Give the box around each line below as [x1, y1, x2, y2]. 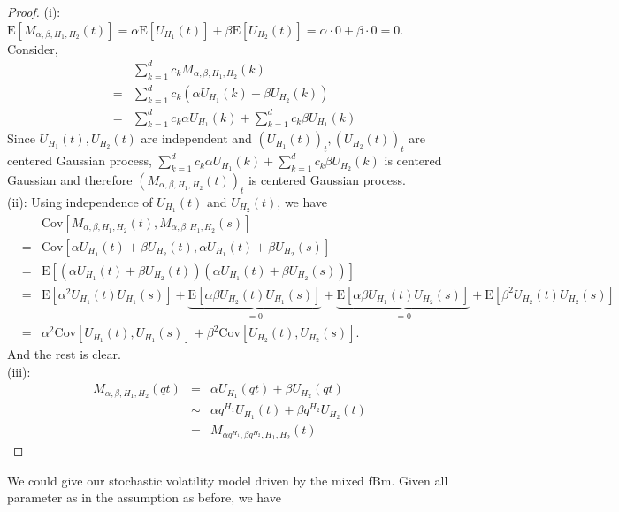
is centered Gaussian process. [248, 170, 406, 188]
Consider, [7, 39, 58, 57]
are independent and [141, 129, 252, 148]
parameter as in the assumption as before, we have [7, 488, 281, 507]
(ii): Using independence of [7, 192, 153, 210]
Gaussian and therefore [7, 170, 133, 188]
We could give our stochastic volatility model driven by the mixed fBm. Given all [7, 470, 448, 489]
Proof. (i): [7, 3, 61, 20]
